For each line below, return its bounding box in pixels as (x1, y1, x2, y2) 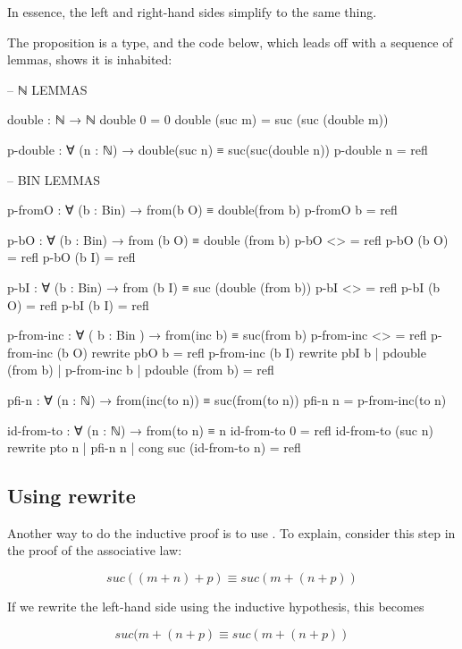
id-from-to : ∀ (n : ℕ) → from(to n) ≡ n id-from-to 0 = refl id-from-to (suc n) (7, 420, 433, 439)
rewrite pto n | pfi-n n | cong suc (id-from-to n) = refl (7, 438, 301, 457)
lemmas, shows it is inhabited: (7, 50, 172, 69)
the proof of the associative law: (7, 541, 182, 560)
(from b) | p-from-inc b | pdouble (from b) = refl (7, 360, 274, 379)
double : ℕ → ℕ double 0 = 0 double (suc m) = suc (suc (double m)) (7, 110, 389, 129)
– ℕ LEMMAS (7, 80, 88, 98)
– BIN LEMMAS (7, 170, 101, 189)
